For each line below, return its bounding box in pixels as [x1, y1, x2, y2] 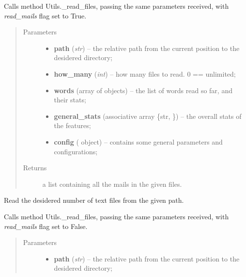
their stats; [54, 95, 86, 105]
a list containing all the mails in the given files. [42, 179, 182, 189]
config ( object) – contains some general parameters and [54, 136, 223, 147]
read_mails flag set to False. [4, 221, 88, 231]
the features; [54, 120, 91, 130]
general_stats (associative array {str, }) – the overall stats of [54, 111, 242, 121]
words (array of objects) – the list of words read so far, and [54, 85, 232, 95]
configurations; [54, 146, 98, 156]
